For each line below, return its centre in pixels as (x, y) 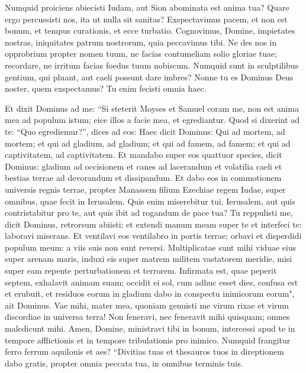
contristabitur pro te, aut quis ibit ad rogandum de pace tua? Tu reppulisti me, (149, 213)
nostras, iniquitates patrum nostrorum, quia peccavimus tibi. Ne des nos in (141, 42)
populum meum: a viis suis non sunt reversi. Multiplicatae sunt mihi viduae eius (151, 247)
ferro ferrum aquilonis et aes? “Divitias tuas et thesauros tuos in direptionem (144, 351)
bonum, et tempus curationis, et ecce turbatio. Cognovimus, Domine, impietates (150, 30)
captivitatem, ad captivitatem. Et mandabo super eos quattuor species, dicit (144, 155)
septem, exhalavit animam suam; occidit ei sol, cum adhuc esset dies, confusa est (152, 282)
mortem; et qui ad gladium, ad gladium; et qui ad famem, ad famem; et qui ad (148, 143)
